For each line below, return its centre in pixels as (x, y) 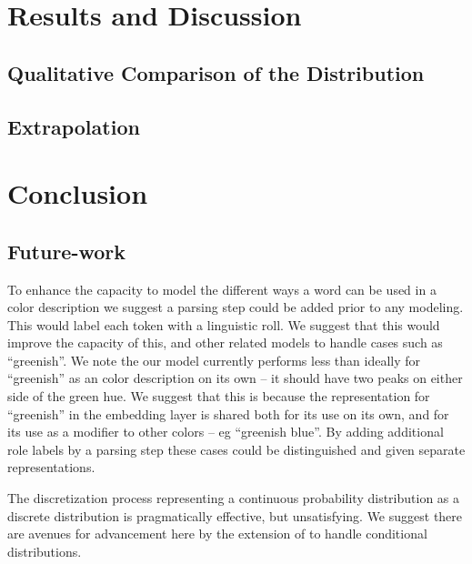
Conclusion (78, 193)
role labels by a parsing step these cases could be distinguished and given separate (236, 449)
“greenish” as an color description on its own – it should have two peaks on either (235, 378)
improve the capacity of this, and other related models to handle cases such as (225, 342)
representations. (51, 467)
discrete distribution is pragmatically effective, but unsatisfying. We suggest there (235, 515)
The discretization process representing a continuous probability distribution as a (234, 498)
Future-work (67, 251)
